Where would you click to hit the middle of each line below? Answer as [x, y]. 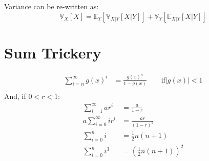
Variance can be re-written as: [51, 6]
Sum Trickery [53, 52]
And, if [15, 96]
